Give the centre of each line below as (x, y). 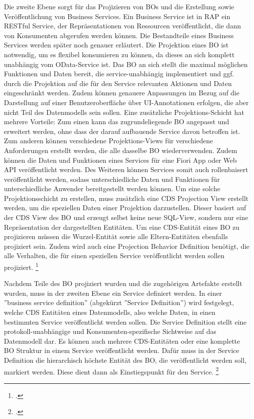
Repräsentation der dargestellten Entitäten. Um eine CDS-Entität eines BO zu (122, 227)
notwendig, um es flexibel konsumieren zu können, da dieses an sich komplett (119, 54)
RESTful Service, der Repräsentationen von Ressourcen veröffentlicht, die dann (123, 26)
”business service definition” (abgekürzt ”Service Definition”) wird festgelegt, (119, 302)
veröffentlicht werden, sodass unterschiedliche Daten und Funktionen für (112, 179)
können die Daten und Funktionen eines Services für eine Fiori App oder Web (120, 160)
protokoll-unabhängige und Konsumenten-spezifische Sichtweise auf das (110, 331)
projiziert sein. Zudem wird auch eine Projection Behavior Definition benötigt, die (127, 246)
